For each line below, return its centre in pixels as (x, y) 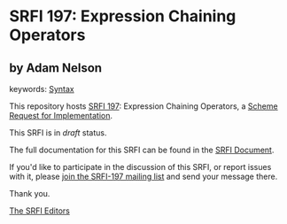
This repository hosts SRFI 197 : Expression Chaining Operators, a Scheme (143, 106)
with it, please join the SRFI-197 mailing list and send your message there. (143, 176)
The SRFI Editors (40, 211)
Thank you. (30, 193)
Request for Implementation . (61, 116)
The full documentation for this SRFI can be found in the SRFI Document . (142, 150)
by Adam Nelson (56, 68)
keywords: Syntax (42, 89)
